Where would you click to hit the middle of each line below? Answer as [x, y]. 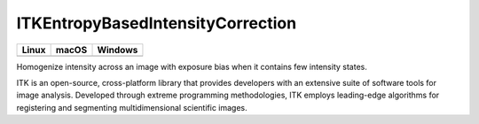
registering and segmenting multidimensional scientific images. [132, 107]
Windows [118, 50]
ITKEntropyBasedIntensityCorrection [157, 23]
